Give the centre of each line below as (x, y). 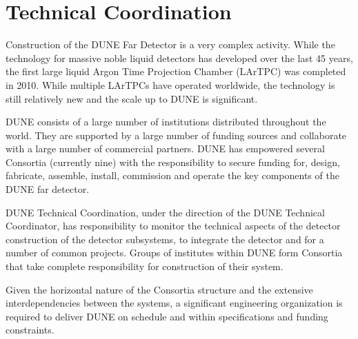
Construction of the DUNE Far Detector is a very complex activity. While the (170, 44)
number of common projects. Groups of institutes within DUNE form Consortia (174, 253)
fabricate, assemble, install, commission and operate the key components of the (172, 175)
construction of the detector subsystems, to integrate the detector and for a (165, 239)
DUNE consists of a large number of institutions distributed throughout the (166, 122)
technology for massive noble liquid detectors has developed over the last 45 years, (179, 58)
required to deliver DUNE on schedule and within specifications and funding (167, 316)
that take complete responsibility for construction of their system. (145, 266)
